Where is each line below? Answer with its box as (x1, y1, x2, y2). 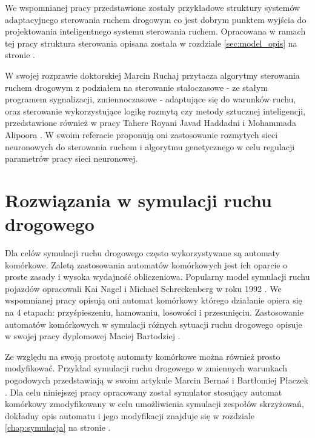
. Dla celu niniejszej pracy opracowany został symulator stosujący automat (5, 385, 282, 398)
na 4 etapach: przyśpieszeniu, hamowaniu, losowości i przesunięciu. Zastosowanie (5, 306, 303, 318)
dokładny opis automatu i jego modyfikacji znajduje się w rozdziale (5, 409, 255, 422)
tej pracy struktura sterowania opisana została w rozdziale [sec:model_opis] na (5, 36, 297, 49)
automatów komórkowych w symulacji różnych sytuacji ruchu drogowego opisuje (5, 317, 302, 330)
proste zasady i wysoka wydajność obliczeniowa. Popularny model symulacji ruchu (5, 270, 310, 283)
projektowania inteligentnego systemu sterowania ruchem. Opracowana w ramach (5, 25, 306, 38)
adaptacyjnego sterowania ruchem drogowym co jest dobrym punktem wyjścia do (5, 13, 307, 25)
